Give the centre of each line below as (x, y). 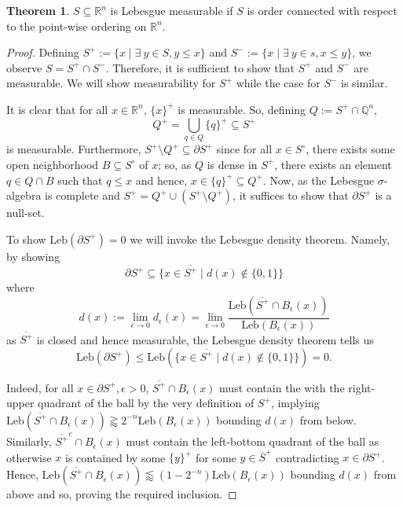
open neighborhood (53, 164)
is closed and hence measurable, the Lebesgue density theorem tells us (205, 339)
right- (362, 387)
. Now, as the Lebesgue (319, 180)
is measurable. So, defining (242, 109)
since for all (244, 149)
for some (216, 457)
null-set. (26, 213)
